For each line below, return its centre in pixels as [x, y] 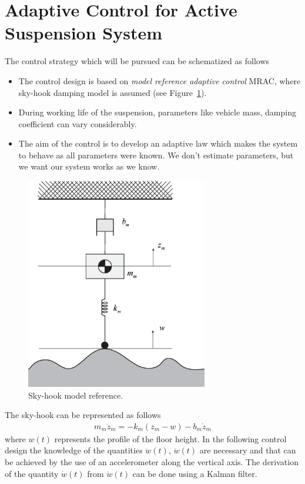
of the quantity [32, 473]
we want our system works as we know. [89, 166]
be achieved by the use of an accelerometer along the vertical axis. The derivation [152, 461]
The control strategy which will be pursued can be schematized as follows [137, 61]
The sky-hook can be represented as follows [83, 415]
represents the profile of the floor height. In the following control [170, 438]
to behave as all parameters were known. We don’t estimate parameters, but [156, 155]
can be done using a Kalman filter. [195, 473]
